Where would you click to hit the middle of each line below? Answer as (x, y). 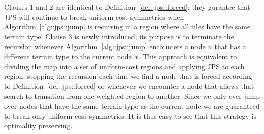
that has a (230, 46)
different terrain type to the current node (68, 56)
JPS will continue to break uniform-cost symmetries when (94, 16)
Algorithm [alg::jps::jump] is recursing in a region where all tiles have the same (127, 27)
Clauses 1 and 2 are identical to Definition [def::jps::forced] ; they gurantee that (127, 7)
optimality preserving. (38, 126)
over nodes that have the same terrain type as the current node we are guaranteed (132, 105)
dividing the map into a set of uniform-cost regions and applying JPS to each (124, 66)
